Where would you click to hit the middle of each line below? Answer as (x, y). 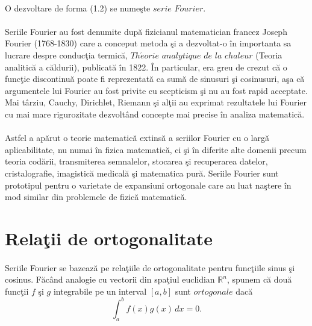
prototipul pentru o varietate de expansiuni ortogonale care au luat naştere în (148, 185)
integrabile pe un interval (100, 291)
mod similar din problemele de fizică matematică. (96, 197)
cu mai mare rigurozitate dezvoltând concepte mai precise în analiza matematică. (155, 114)
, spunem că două (259, 279)
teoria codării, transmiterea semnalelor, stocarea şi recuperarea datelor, (136, 161)
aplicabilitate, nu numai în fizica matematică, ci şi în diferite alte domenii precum (156, 149)
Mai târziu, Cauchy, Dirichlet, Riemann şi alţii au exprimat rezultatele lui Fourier (156, 102)
